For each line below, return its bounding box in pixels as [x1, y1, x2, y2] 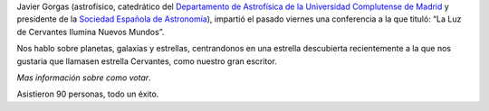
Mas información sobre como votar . [16, 72, 151, 83]
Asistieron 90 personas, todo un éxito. [16, 88, 159, 99]
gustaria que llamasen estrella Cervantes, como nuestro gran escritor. [16, 55, 278, 67]
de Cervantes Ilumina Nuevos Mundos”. [16, 26, 165, 37]
